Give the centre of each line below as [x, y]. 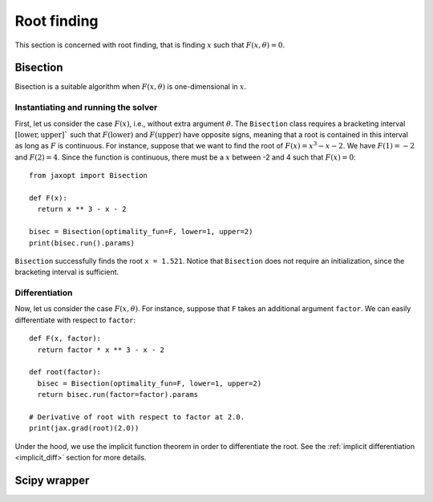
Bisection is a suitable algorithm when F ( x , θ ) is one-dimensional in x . [131, 87]
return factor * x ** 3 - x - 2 [101, 350]
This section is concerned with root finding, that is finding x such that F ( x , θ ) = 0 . [150, 45]
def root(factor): [65, 372]
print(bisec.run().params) [82, 243]
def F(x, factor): [65, 338]
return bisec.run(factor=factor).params [118, 395]
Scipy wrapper [52, 480]
